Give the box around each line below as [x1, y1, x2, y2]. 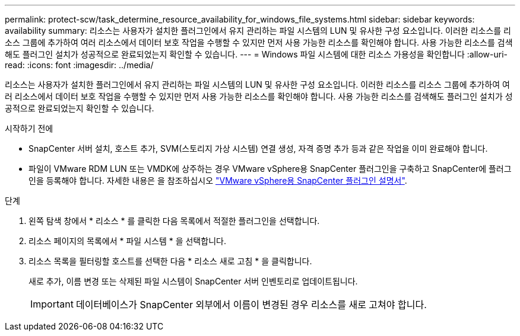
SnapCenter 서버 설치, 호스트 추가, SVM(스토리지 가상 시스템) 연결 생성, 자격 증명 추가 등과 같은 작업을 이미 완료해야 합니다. [28, 143, 488, 153]
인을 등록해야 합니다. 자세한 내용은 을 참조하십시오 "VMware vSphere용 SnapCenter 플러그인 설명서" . [28, 175, 407, 185]
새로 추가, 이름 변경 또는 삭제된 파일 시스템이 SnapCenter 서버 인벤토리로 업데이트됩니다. [28, 276, 358, 286]
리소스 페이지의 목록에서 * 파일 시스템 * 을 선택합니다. [28, 236, 226, 246]
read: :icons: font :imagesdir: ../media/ [5, 60, 154, 70]
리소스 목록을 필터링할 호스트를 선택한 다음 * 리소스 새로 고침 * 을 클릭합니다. [28, 256, 312, 266]
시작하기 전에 [5, 123, 53, 133]
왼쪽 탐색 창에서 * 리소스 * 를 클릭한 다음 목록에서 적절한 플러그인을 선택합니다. [28, 216, 320, 226]
